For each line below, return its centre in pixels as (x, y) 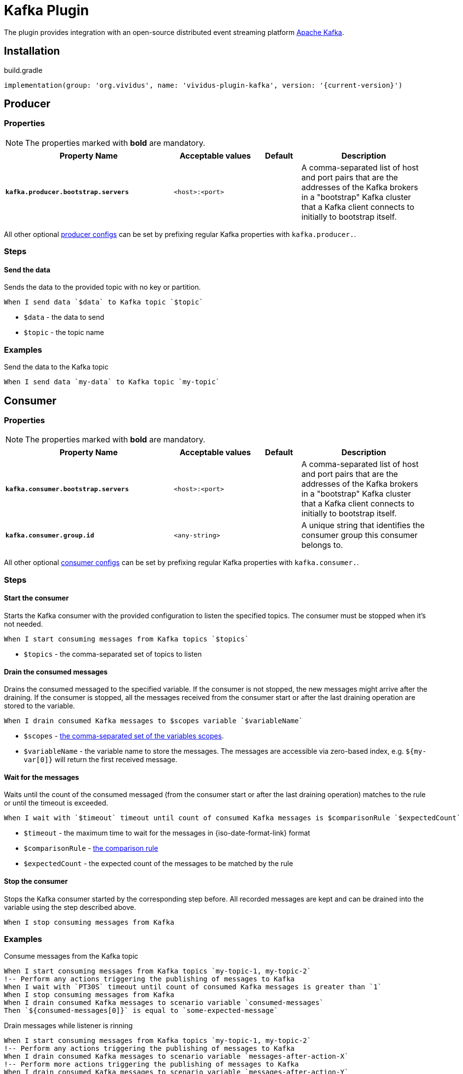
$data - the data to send (64, 317)
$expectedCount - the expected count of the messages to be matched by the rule (158, 864)
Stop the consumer (36, 881)
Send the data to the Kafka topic (56, 367)
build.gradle (23, 70)
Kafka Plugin (47, 10)
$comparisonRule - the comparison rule (91, 848)
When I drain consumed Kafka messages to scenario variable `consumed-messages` (164, 1003)
